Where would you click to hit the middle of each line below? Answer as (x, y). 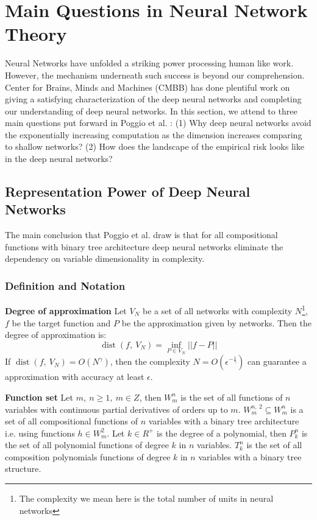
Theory (36, 34)
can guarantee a (277, 361)
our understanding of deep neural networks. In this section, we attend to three (151, 111)
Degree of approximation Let (66, 310)
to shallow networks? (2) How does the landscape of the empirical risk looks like (155, 146)
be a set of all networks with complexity (217, 310)
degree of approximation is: (56, 335)
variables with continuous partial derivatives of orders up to (116, 409)
